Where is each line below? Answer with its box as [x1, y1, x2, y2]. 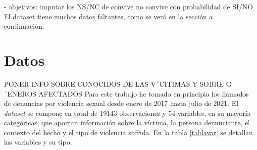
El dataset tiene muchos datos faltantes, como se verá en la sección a [4, 11, 213, 21]
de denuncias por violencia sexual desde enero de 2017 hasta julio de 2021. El [4, 98, 239, 108]
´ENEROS [4, 88, 37, 99]
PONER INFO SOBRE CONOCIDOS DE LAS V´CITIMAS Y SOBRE [4, 78, 224, 89]
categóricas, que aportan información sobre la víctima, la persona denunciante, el [4, 117, 250, 128]
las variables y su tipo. [4, 137, 72, 147]
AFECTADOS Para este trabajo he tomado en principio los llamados [38, 88, 249, 99]
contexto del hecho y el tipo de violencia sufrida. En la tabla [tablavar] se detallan [4, 127, 253, 137]
